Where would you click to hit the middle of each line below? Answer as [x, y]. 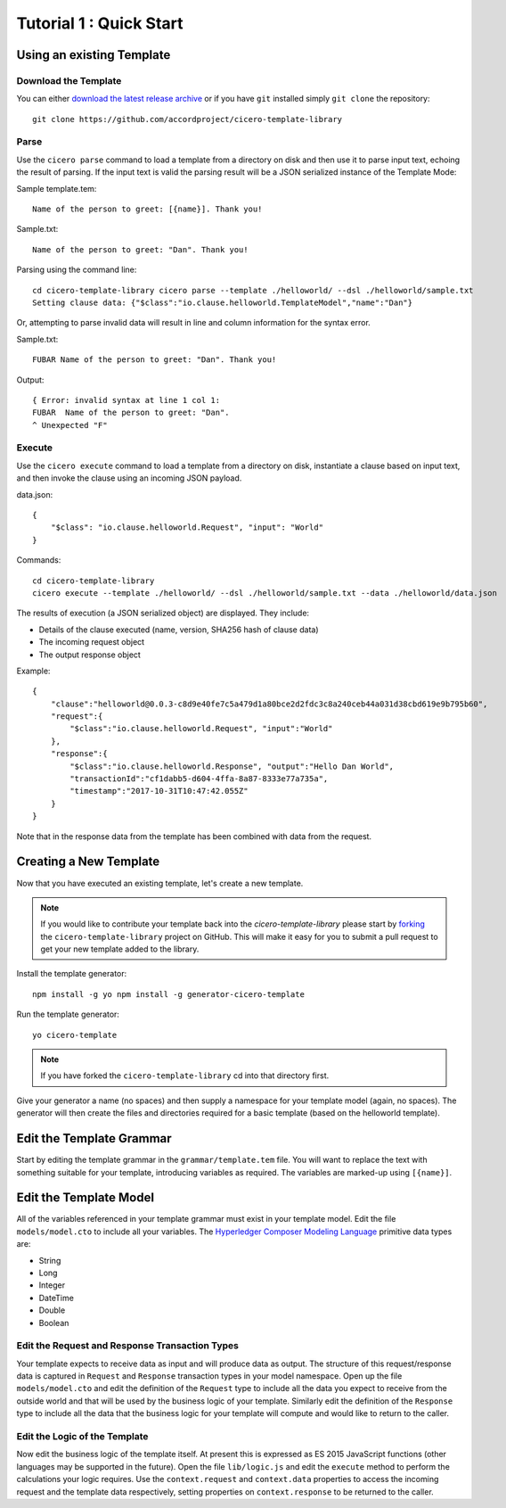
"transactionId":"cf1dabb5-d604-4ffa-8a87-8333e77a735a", [199, 779]
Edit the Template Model [86, 1198]
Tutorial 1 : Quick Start [100, 23]
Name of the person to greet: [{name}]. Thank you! [147, 209]
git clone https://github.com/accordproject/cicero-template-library [188, 119]
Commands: [39, 560]
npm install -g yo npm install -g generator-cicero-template [168, 994]
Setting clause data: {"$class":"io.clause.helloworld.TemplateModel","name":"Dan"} [223, 302]
